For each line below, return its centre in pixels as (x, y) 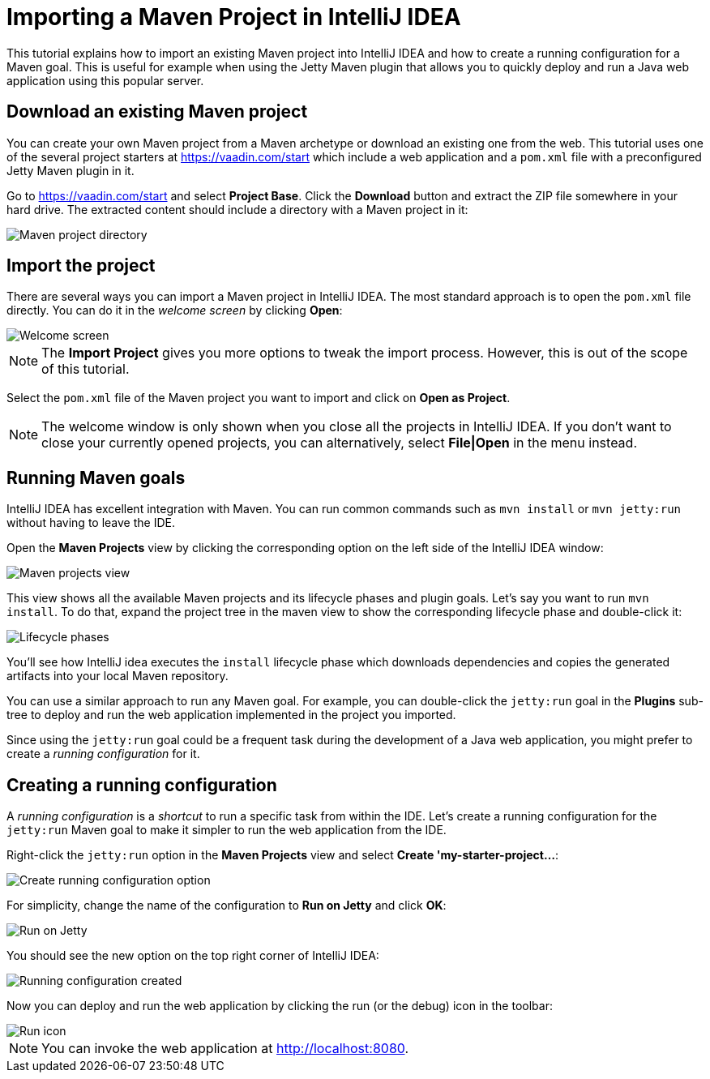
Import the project (81, 266)
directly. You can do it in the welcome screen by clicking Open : (175, 310)
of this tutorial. (86, 369)
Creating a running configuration (142, 785)
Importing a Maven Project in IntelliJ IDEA (234, 17)
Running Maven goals (96, 477)
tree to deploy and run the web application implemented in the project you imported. (231, 715)
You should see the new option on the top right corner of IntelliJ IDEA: (193, 956)
